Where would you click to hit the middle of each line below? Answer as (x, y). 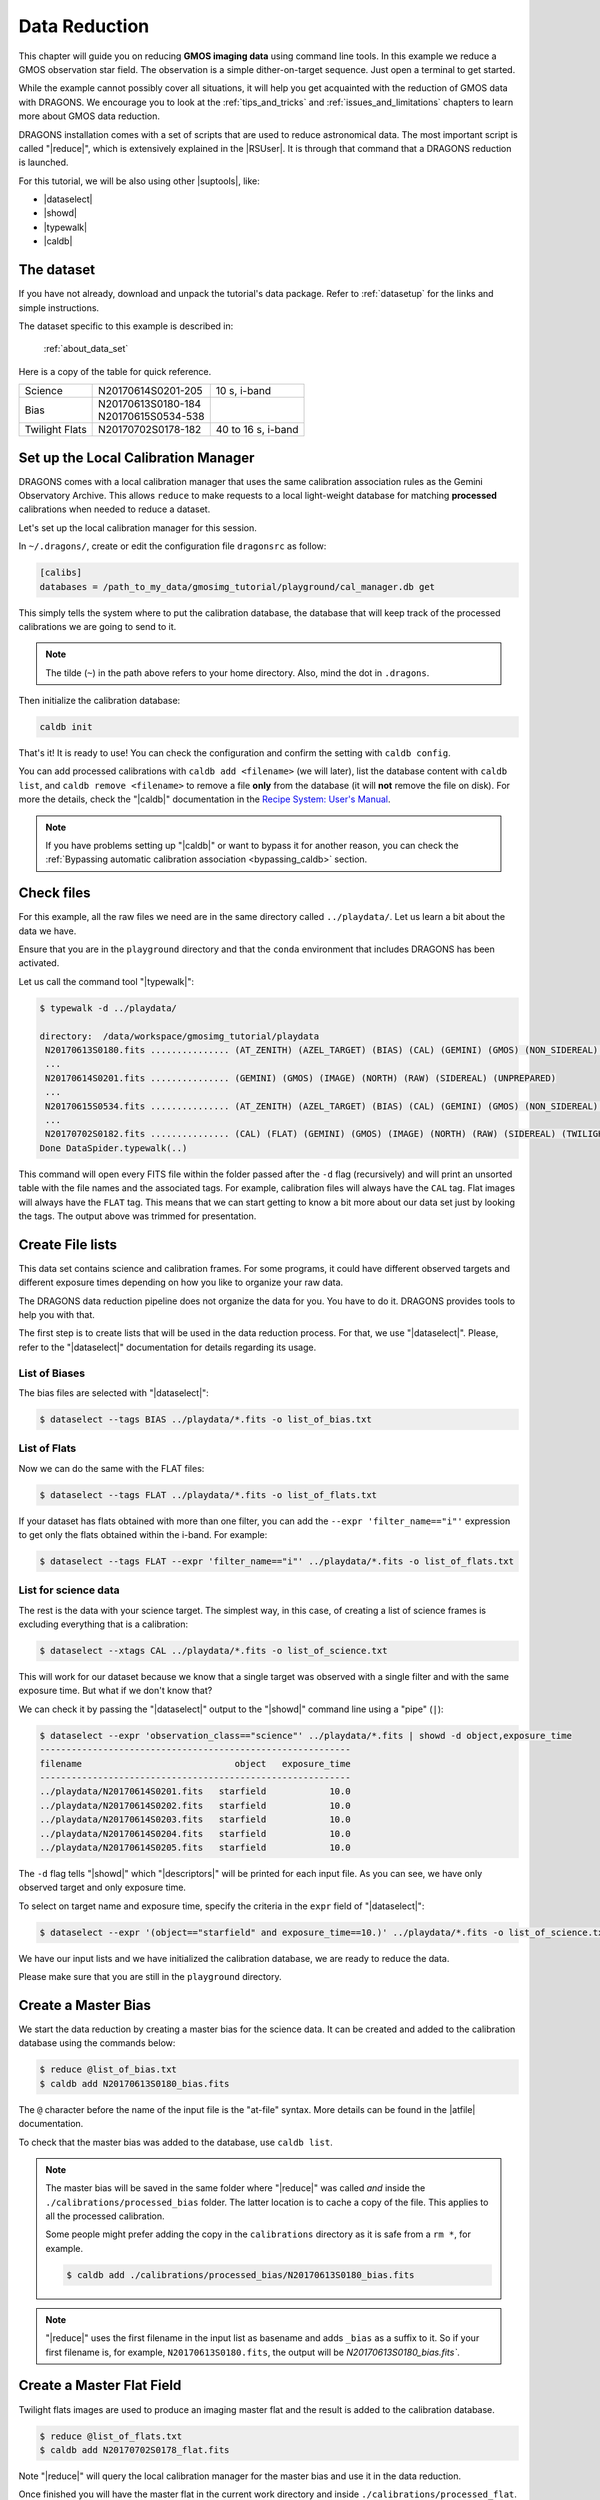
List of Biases (51, 1373)
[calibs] (61, 573)
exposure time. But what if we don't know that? (115, 1691)
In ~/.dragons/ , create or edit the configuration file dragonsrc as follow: (172, 546)
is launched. (43, 162)
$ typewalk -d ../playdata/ (108, 1008)
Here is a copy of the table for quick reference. (115, 371)
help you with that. (56, 1314)
